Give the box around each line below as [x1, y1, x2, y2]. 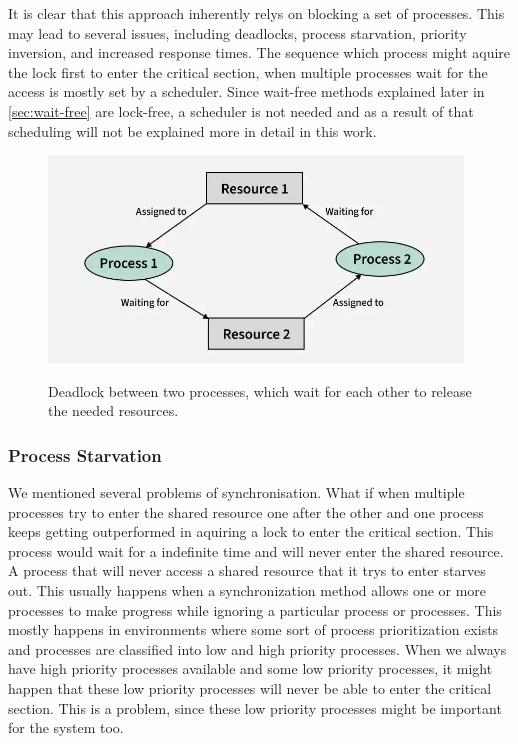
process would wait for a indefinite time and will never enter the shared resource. [8, 540, 504, 561]
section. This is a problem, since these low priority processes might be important [8, 697, 502, 718]
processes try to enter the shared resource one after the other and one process [8, 501, 484, 522]
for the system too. [8, 717, 124, 738]
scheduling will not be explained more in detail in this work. [8, 120, 377, 141]
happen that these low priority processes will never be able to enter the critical [8, 677, 492, 698]
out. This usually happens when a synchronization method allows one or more [8, 579, 487, 600]
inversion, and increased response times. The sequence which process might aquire [8, 42, 511, 63]
